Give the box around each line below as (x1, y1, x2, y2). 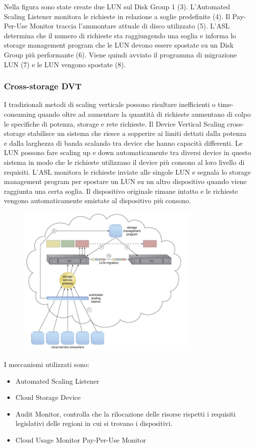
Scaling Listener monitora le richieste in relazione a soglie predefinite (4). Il (4, 11, 230, 21)
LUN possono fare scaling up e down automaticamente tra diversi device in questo (4, 147, 251, 158)
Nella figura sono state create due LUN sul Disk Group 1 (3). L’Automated (4, 1, 230, 11)
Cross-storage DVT (4, 80, 82, 92)
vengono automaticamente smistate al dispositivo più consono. (4, 195, 191, 206)
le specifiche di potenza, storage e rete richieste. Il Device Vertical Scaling (4, 118, 225, 129)
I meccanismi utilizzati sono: (4, 359, 89, 369)
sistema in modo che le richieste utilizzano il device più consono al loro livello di (4, 157, 245, 167)
